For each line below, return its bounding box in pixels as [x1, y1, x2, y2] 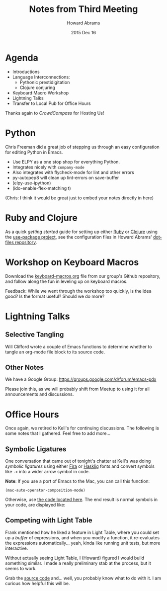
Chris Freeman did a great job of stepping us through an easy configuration [5, 144, 160, 150]
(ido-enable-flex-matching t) [12, 185, 71, 191]
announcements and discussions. [5, 391, 74, 397]
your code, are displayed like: [5, 502, 66, 508]
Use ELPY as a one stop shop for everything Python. [12, 159, 120, 165]
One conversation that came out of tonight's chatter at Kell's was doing [5, 458, 151, 464]
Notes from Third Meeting [29, 3, 138, 15]
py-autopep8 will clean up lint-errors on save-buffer [12, 174, 119, 180]
